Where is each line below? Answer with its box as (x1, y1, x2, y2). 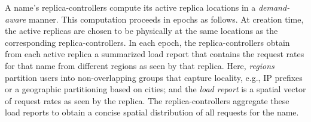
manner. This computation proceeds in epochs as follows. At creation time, (28, 12, 304, 25)
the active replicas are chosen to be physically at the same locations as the (5, 24, 278, 37)
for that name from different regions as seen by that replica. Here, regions (5, 59, 275, 71)
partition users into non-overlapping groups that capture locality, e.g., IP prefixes (5, 71, 303, 83)
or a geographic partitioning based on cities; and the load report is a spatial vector (5, 83, 306, 95)
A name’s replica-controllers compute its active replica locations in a (5, 1, 256, 13)
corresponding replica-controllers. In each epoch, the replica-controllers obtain (5, 36, 290, 48)
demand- (258, 1, 290, 13)
